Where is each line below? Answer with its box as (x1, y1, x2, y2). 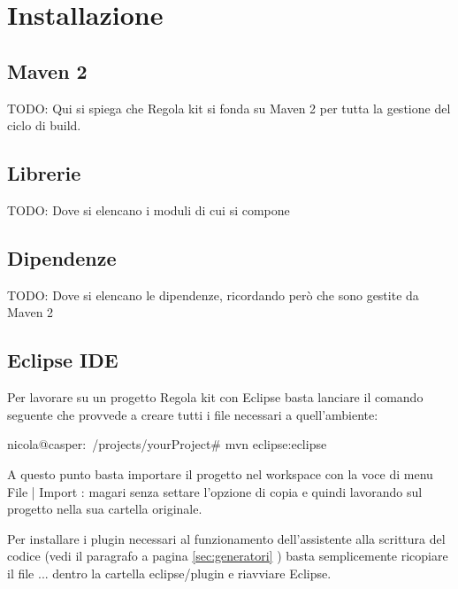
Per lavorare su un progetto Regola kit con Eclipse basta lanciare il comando (7, 388, 424, 407)
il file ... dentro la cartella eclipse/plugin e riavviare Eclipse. (7, 563, 332, 582)
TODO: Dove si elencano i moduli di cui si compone (7, 200, 290, 219)
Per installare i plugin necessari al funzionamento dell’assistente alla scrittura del (7, 529, 446, 547)
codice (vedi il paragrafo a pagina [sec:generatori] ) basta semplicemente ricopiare (7, 546, 448, 565)
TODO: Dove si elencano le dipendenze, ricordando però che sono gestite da (7, 285, 419, 304)
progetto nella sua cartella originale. (7, 500, 202, 518)
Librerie (7, 159, 81, 187)
